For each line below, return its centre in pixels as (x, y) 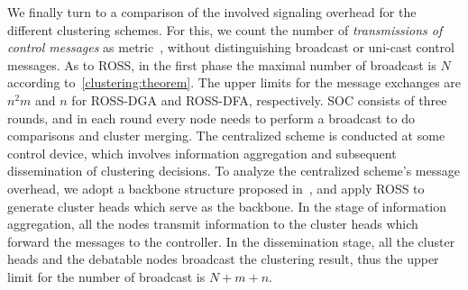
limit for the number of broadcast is (106, 276)
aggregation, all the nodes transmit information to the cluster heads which (213, 224)
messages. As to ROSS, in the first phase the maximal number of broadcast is (222, 64)
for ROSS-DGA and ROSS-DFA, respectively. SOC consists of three (259, 100)
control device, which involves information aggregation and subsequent (202, 153)
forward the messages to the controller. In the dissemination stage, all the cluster (231, 241)
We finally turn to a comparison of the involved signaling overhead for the (212, 12)
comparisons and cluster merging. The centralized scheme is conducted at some (226, 136)
